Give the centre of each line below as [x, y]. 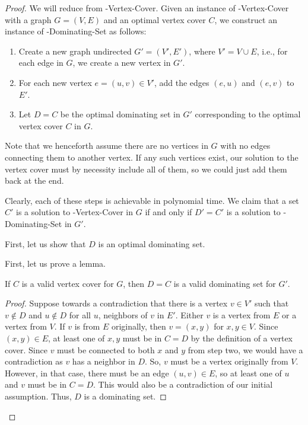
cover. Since [26, 349]
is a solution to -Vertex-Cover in [75, 212]
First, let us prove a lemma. [55, 263]
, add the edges [182, 82]
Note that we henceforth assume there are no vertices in [107, 146]
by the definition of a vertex [242, 338]
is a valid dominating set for [225, 283]
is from [87, 326]
